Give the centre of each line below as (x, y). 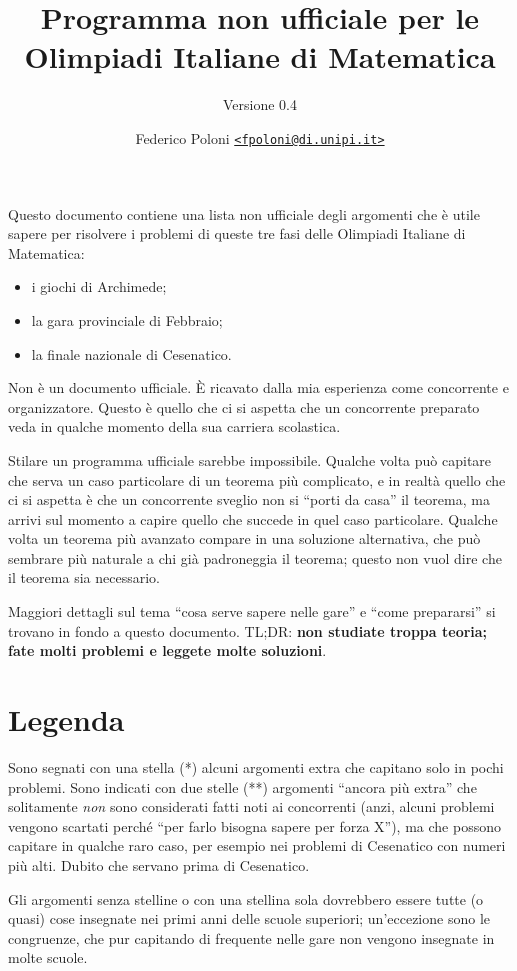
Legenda (66, 719)
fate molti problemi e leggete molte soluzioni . (167, 650)
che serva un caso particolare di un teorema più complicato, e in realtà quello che (257, 479)
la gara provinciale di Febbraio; (127, 319)
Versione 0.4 (259, 104)
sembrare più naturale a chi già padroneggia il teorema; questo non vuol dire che (255, 557)
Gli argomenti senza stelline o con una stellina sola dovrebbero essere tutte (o (246, 898)
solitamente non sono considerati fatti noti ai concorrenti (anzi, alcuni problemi (251, 806)
